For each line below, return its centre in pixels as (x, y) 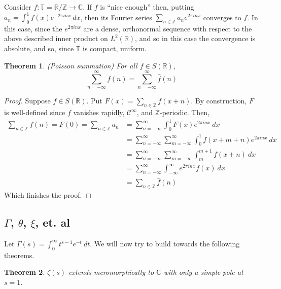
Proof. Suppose (27, 101)
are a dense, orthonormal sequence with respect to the (168, 28)
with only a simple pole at (203, 272)
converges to (222, 17)
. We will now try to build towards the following (165, 243)
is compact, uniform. (115, 48)
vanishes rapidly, (99, 112)
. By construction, (219, 101)
